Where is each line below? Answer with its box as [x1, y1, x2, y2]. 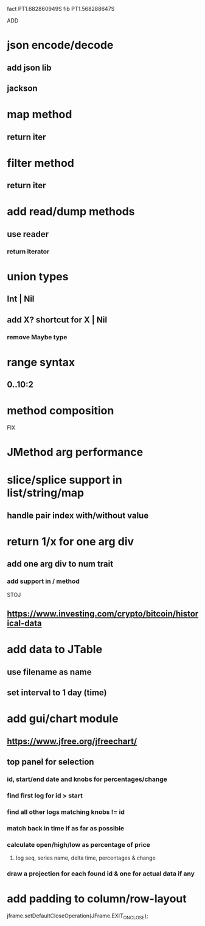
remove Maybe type [7, 333, 68, 341]
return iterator [7, 247, 50, 255]
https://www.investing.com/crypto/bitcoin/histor [7, 609, 199, 619]
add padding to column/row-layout [7, 892, 187, 906]
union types [7, 269, 69, 283]
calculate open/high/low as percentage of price [7, 840, 151, 849]
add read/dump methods [7, 205, 136, 219]
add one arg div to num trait [7, 559, 114, 569]
